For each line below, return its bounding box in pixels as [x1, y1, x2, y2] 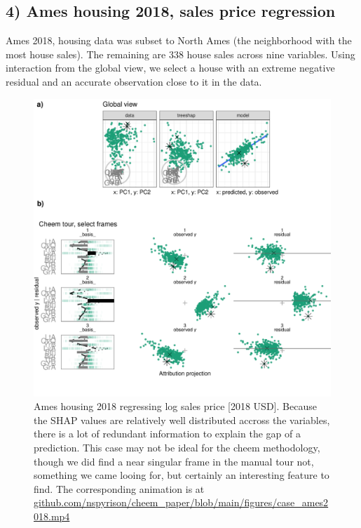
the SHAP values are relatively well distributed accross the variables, [34, 412, 330, 427]
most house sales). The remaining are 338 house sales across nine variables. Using [6, 46, 355, 61]
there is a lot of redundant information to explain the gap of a [34, 426, 301, 441]
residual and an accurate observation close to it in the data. [6, 74, 262, 88]
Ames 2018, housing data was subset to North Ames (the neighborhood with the [6, 33, 352, 48]
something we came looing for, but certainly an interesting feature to [34, 468, 329, 482]
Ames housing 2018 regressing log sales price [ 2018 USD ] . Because [34, 399, 317, 414]
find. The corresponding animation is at [34, 481, 205, 496]
